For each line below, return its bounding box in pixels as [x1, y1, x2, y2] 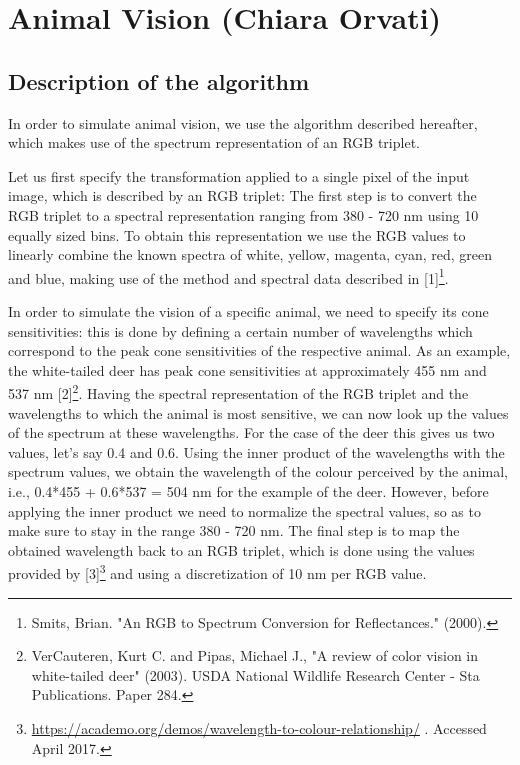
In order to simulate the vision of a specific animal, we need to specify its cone [8, 300, 489, 321]
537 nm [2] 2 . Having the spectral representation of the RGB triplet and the [8, 380, 469, 404]
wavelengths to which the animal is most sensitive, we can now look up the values [8, 402, 509, 423]
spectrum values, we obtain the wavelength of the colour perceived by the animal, [8, 461, 508, 482]
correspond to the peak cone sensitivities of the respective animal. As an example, [8, 340, 511, 361]
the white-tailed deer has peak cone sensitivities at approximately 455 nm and [8, 359, 487, 380]
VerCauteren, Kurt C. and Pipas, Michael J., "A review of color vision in [31, 645, 479, 666]
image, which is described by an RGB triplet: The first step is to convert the [8, 185, 477, 206]
